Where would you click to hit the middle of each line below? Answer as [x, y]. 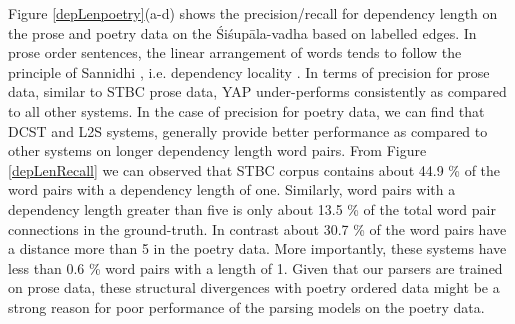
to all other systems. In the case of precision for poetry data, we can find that [246, 110]
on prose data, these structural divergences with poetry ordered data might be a [254, 287]
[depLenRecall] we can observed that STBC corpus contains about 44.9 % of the [254, 169]
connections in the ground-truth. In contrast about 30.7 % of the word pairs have [257, 228]
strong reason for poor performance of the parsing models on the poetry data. [246, 306]
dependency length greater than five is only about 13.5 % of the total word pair [252, 208]
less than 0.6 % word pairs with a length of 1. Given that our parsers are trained [255, 267]
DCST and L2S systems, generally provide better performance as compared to [248, 130]
